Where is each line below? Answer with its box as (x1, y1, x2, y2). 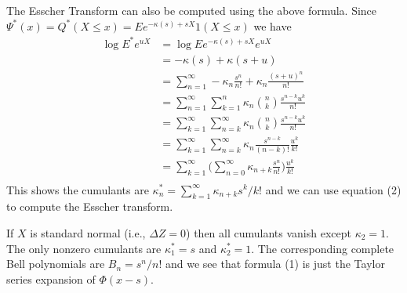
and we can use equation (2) (265, 181, 402, 197)
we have (253, 17, 292, 34)
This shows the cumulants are (6, 181, 149, 197)
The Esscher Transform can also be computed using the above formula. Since (6, 2, 377, 18)
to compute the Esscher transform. (6, 198, 173, 215)
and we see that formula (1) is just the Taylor (165, 255, 385, 272)
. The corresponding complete (251, 240, 394, 256)
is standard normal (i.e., (30, 224, 146, 241)
